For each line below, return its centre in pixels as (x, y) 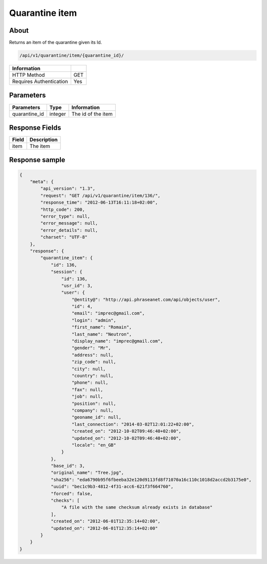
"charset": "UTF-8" (64, 237)
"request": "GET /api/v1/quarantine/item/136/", (100, 195)
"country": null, (93, 376)
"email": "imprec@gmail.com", (109, 313)
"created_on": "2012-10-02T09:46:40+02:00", (127, 431)
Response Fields (35, 128)
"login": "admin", (94, 320)
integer (58, 114)
